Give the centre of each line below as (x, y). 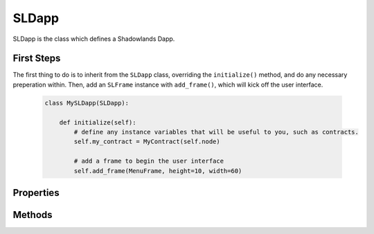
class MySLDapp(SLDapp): (87, 103)
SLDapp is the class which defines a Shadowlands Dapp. (94, 39)
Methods (33, 215)
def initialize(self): (98, 122)
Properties (36, 193)
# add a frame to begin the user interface (149, 161)
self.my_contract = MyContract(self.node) (147, 142)
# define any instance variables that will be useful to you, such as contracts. (216, 132)
